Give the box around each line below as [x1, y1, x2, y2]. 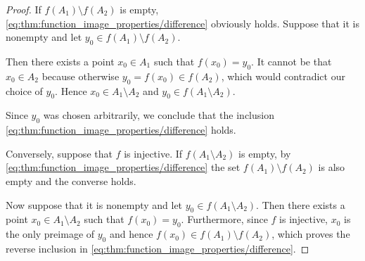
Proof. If [6, 2, 41, 16]
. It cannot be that [251, 53, 332, 68]
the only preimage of [6, 227, 95, 241]
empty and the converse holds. [6, 173, 136, 188]
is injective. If [124, 146, 183, 160]
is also [318, 160, 345, 174]
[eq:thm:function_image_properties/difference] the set [6, 160, 241, 174]
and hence [109, 227, 153, 241]
